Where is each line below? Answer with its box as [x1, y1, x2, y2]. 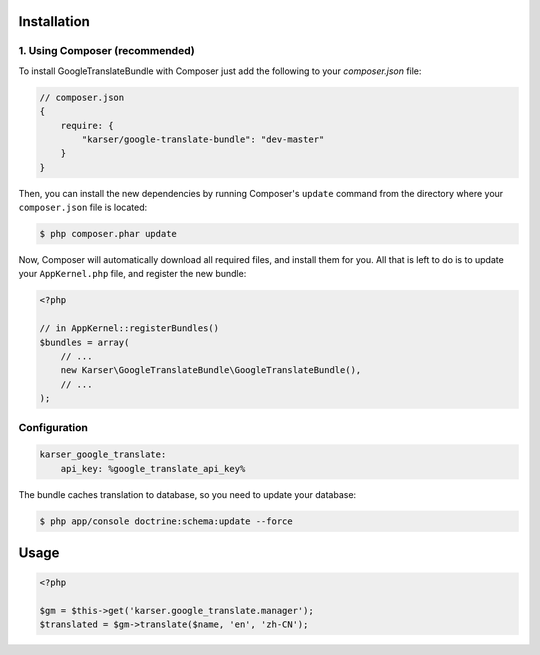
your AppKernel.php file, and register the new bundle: [18, 268, 247, 280]
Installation [18, 13, 90, 30]
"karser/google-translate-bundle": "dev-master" [81, 133, 325, 145]
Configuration [18, 420, 89, 434]
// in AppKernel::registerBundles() [39, 323, 220, 334]
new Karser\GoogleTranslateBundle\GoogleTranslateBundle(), [60, 365, 362, 376]
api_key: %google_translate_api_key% [60, 463, 246, 474]
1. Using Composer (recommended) [18, 44, 195, 58]
